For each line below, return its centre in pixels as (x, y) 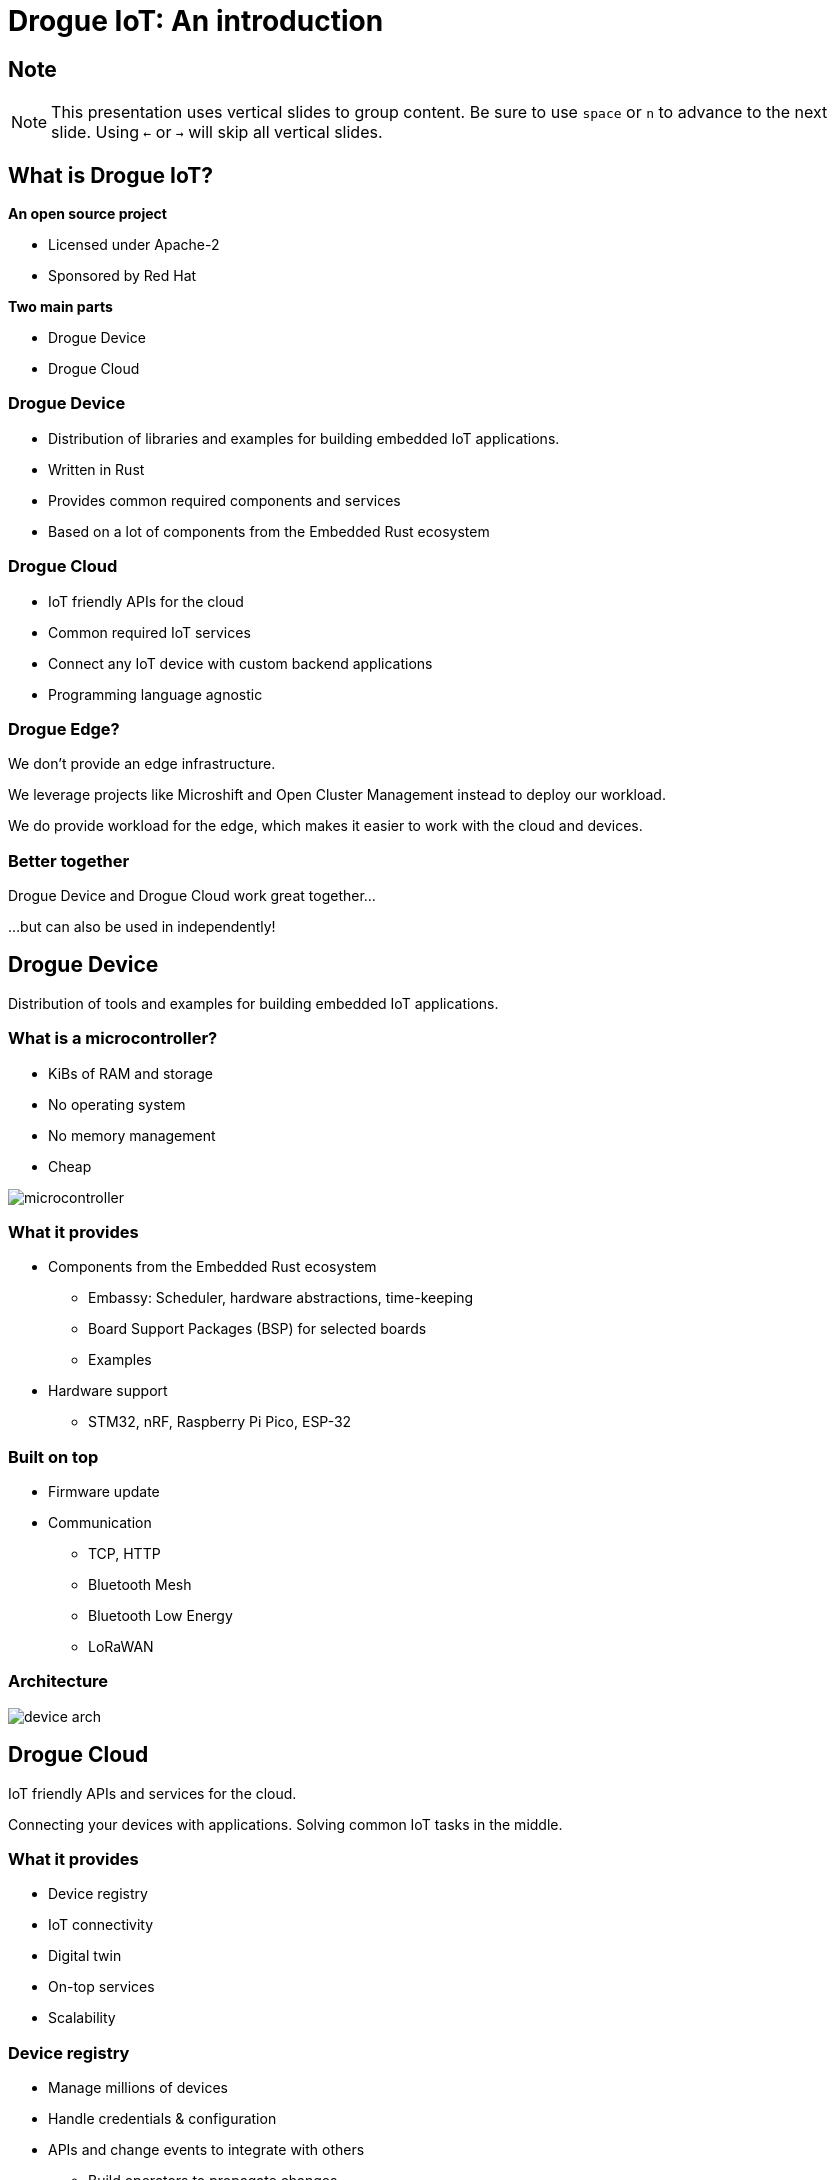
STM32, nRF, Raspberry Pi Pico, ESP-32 (220, 1422)
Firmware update (104, 1492)
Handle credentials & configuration (162, 2119)
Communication (100, 1523)
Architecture (58, 1681)
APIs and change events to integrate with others (206, 2150)
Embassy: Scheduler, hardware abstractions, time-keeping (281, 1298)
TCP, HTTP (124, 1554)
